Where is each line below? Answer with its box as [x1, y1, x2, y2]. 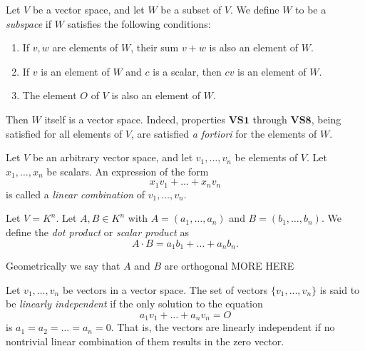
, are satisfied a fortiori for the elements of [131, 126, 317, 141]
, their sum [130, 40, 179, 55]
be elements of [235, 150, 298, 165]
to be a [295, 2, 327, 16]
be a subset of [160, 2, 222, 16]
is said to [319, 282, 360, 297]
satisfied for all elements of [6, 126, 123, 141]
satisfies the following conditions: [67, 16, 211, 31]
